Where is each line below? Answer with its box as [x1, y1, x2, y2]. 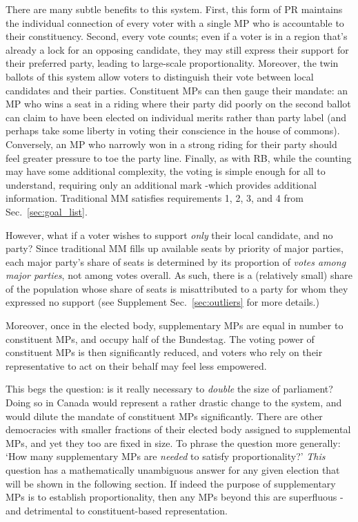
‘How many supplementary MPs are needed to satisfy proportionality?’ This [6, 449, 326, 463]
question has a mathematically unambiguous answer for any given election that [6, 463, 340, 477]
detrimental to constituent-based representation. [24, 503, 228, 517]
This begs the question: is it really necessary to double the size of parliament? [6, 382, 333, 396]
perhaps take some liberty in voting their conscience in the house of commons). [6, 123, 340, 138]
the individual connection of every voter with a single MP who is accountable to [6, 15, 344, 30]
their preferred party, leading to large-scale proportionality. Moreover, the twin [6, 56, 339, 70]
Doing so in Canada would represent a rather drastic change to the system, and [6, 395, 342, 410]
